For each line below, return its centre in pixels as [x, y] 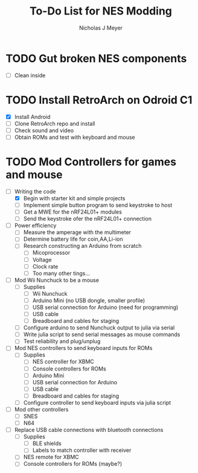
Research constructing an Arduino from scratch [82, 246]
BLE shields [47, 443]
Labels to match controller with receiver [82, 450]
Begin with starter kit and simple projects [74, 198]
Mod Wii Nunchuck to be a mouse [56, 280]
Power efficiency [35, 226]
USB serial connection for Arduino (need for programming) [105, 307]
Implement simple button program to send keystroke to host [98, 205]
